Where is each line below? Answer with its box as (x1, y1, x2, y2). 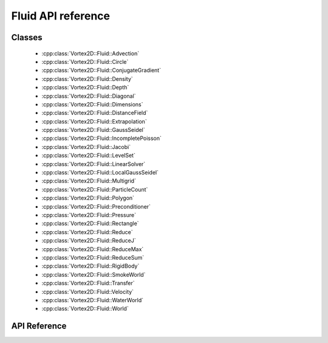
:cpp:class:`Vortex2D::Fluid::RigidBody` (41, 262, 140, 270)
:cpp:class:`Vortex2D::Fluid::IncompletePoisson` (41, 134, 162, 142)
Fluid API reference (11, 9, 111, 23)
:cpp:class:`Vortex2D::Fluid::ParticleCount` (41, 185, 148, 193)
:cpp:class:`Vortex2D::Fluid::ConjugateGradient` (41, 67, 161, 74)
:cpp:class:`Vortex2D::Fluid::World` (41, 305, 129, 313)
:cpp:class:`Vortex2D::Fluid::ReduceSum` (41, 254, 145, 261)
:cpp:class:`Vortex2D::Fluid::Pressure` (41, 211, 137, 218)
